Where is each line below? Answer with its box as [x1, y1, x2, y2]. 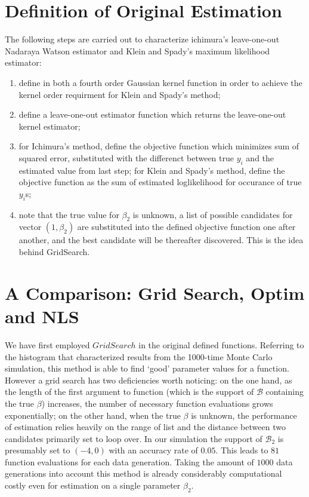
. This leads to [215, 444, 268, 456]
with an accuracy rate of [109, 444, 198, 456]
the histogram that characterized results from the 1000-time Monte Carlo [5, 350, 273, 363]
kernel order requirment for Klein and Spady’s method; [18, 88, 221, 100]
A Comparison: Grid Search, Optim [5, 280, 305, 305]
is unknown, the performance [191, 409, 297, 421]
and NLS [5, 304, 79, 329]
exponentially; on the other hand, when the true [5, 409, 181, 421]
